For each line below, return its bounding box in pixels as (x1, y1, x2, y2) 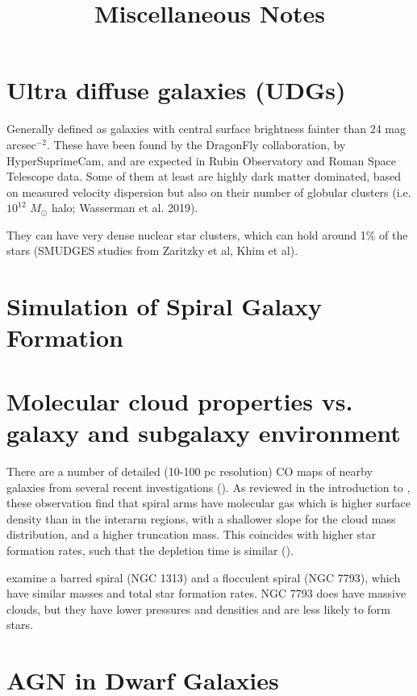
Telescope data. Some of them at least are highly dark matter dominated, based (6, 168, 402, 185)
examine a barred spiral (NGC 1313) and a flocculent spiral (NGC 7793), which (6, 569, 401, 586)
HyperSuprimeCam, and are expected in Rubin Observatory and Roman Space (6, 152, 396, 169)
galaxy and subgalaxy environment (6, 416, 401, 448)
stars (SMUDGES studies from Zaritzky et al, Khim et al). (6, 242, 298, 259)
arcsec (6, 135, 36, 152)
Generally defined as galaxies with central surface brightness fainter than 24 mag (6, 120, 406, 137)
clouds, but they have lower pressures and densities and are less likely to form (6, 600, 390, 617)
